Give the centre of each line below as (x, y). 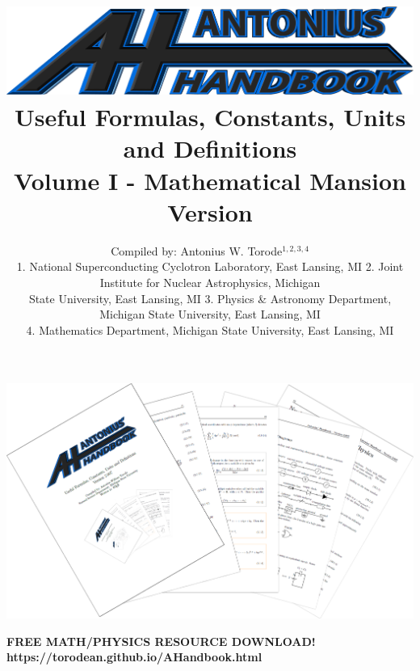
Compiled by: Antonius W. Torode (197, 250)
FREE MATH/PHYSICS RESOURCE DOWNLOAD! (161, 641)
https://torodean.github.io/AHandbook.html (134, 657)
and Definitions (210, 148)
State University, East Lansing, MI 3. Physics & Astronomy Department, (210, 298)
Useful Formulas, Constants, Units (210, 117)
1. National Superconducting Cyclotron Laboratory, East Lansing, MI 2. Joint (210, 266)
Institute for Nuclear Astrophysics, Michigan (210, 282)
